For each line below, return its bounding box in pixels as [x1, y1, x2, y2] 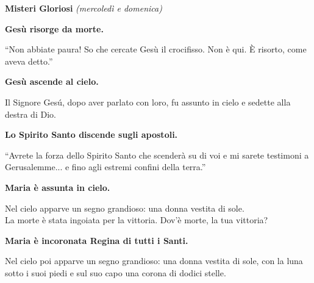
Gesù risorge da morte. [5, 22, 104, 35]
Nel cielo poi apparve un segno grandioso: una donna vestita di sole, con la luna [5, 254, 303, 267]
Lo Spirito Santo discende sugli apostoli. [5, 128, 178, 141]
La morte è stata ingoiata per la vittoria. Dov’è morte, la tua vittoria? [5, 213, 268, 226]
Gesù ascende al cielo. [5, 75, 99, 88]
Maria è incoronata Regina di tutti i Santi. [5, 234, 188, 246]
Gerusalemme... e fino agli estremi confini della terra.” [5, 160, 206, 173]
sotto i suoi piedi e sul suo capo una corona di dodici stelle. [5, 266, 226, 279]
